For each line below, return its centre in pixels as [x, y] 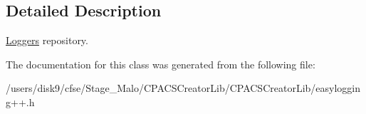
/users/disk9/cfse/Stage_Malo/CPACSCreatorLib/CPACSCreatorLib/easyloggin [183, 88]
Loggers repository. [47, 40]
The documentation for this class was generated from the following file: [161, 64]
